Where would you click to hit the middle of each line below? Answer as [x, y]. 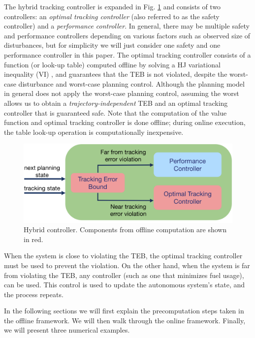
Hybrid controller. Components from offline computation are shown [125, 230]
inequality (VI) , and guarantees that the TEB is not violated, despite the [116, 74]
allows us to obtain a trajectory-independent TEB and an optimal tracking [116, 103]
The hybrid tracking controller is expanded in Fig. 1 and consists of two [112, 6]
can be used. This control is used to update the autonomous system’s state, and [125, 285]
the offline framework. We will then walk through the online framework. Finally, [125, 320]
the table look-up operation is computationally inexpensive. [94, 132]
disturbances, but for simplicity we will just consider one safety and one [112, 45]
